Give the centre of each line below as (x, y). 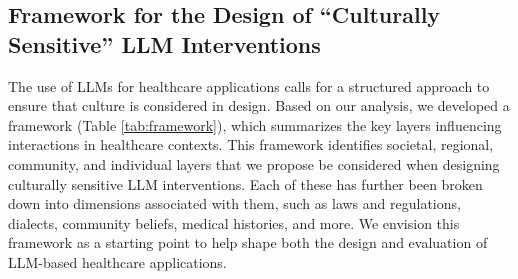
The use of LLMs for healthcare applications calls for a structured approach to (249, 85)
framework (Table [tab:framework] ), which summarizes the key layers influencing (255, 124)
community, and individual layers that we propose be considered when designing (254, 163)
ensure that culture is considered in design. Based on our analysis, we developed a (259, 105)
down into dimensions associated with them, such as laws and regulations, (234, 203)
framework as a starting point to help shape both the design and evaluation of (248, 242)
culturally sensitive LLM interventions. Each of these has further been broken (245, 183)
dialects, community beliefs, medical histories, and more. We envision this (234, 222)
